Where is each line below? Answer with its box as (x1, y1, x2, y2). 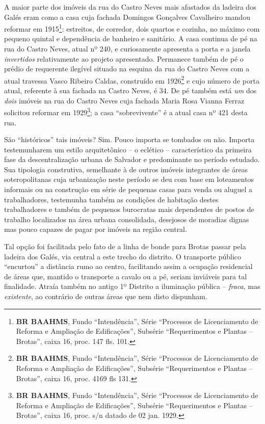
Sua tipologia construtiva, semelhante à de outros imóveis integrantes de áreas (4, 164, 248, 174)
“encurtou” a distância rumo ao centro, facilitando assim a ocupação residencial (4, 261, 253, 272)
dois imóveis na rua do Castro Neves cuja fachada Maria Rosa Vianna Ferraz (4, 95, 245, 105)
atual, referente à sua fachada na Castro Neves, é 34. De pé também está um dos (4, 85, 257, 96)
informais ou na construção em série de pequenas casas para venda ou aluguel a (4, 184, 253, 195)
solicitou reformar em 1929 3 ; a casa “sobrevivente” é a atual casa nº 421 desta (4, 105, 248, 117)
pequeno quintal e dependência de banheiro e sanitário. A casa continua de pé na (4, 33, 257, 44)
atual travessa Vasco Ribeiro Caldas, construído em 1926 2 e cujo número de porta (4, 73, 259, 86)
